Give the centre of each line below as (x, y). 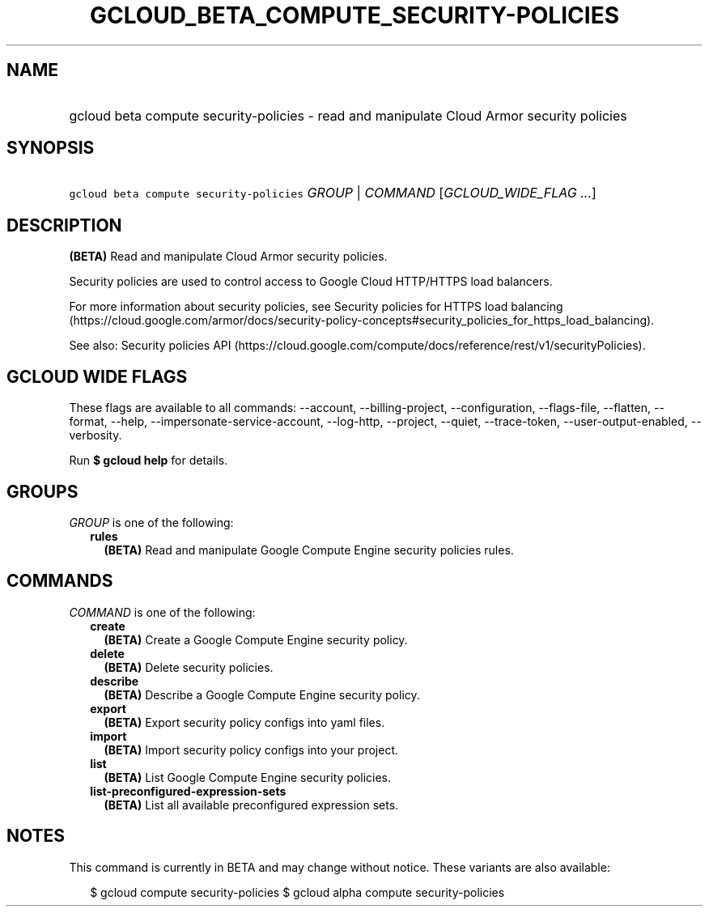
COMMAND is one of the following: (162, 612)
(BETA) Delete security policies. (189, 667)
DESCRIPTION (64, 225)
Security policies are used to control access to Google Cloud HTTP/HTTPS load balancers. (311, 282)
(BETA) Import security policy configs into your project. (251, 750)
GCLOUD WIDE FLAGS (97, 376)
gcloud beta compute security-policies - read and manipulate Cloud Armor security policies (348, 115)
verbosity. (96, 435)
